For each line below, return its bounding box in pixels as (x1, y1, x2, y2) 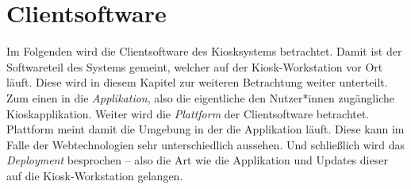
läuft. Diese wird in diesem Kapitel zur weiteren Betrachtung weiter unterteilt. (6, 74, 388, 91)
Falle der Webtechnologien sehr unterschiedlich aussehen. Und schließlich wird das (6, 136, 405, 152)
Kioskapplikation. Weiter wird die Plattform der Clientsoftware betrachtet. (6, 105, 370, 121)
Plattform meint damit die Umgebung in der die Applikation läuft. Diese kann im (6, 121, 405, 137)
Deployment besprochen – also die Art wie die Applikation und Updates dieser (6, 152, 388, 168)
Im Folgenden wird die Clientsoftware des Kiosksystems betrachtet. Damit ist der (6, 43, 402, 60)
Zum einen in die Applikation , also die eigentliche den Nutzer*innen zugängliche (6, 89, 394, 106)
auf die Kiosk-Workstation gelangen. (6, 167, 183, 183)
